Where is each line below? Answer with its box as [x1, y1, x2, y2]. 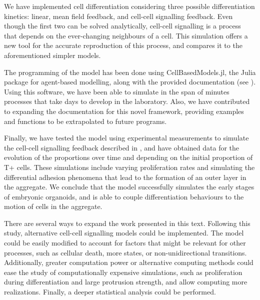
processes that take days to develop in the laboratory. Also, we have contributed [4, 96, 250, 106]
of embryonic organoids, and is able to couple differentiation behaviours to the [4, 191, 244, 201]
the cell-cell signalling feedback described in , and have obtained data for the [4, 142, 239, 152]
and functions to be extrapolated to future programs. [4, 115, 167, 126]
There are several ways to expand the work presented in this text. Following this [4, 217, 250, 228]
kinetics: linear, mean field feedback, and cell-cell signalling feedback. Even [4, 10, 233, 21]
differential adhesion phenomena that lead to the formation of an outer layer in [4, 171, 246, 182]
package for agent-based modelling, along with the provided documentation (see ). [4, 76, 256, 87]
